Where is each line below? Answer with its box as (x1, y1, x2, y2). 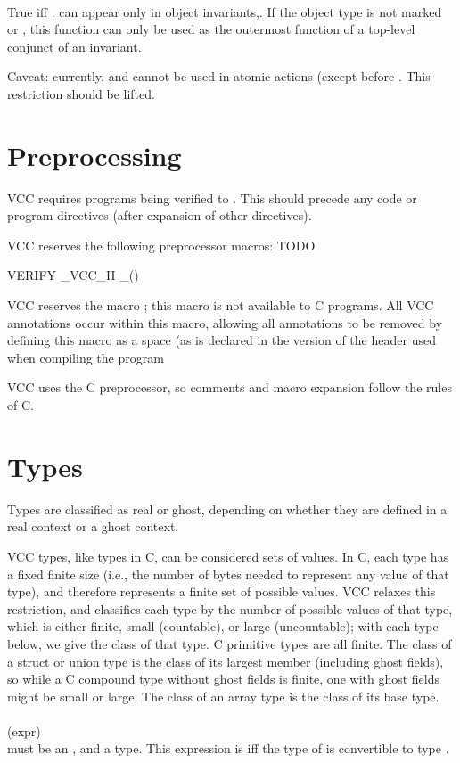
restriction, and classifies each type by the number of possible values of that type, (7, 599, 453, 618)
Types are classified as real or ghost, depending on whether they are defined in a (7, 499, 448, 518)
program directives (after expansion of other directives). (7, 206, 312, 225)
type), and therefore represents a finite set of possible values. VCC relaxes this (7, 582, 436, 601)
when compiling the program (7, 348, 164, 366)
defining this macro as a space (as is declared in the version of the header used (7, 331, 436, 349)
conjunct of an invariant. (7, 37, 142, 55)
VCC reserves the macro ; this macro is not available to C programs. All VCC (7, 296, 434, 315)
